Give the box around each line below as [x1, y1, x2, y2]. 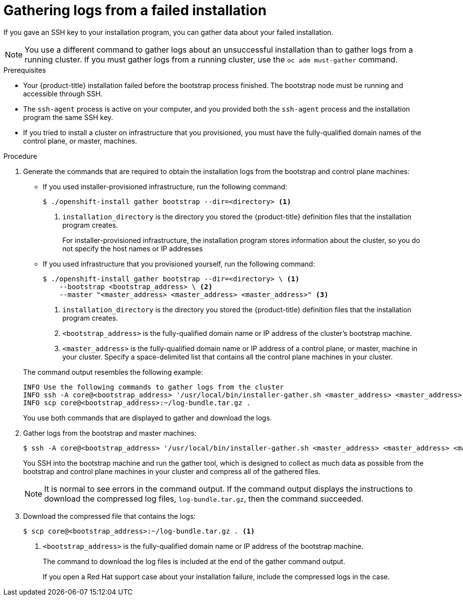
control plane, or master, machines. [23, 136, 137, 145]
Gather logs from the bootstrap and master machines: [23, 428, 197, 437]
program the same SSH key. [23, 113, 113, 121]
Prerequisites [3, 65, 46, 74]
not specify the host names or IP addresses [62, 244, 203, 253]
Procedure [3, 151, 37, 160]
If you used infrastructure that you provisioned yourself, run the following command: [43, 259, 315, 268]
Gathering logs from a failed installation [3, 2, 267, 19]
